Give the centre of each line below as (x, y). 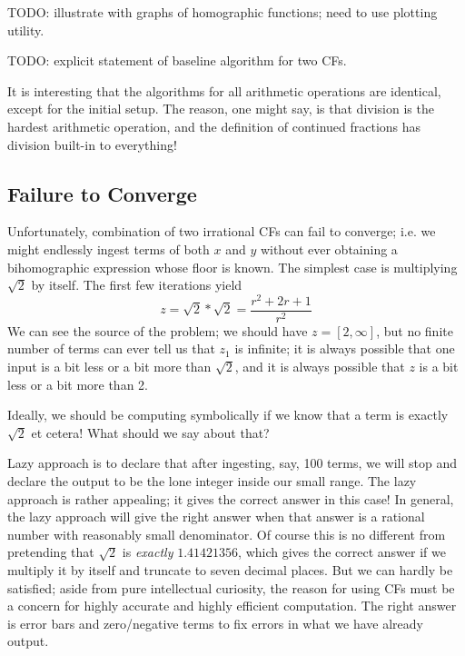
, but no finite (415, 330)
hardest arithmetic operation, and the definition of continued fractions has (214, 126)
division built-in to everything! (92, 144)
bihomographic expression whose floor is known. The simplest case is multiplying (232, 267)
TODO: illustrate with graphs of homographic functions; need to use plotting (223, 12)
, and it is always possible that (320, 367)
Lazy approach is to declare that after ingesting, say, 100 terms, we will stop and (232, 463)
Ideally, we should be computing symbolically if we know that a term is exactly (228, 415)
